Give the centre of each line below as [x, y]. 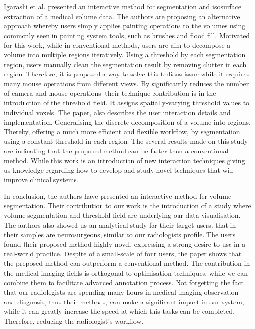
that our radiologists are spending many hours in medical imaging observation [121, 292]
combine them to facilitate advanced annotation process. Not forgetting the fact [124, 282]
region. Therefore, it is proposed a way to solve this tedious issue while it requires [127, 74]
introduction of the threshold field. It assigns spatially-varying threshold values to [127, 102]
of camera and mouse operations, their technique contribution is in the [110, 93]
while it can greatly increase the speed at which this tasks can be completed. [119, 311]
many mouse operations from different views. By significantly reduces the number [127, 83]
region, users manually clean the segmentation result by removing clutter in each [125, 64]
